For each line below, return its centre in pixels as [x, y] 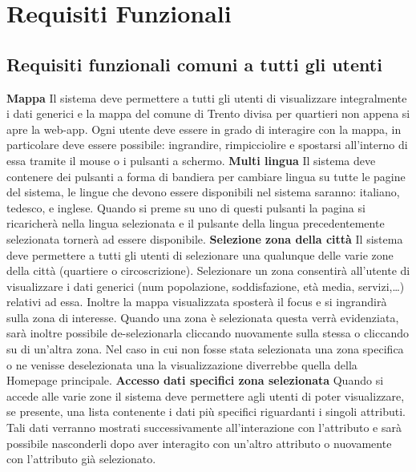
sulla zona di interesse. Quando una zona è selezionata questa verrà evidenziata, [203, 317]
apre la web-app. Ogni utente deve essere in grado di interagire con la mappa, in [204, 129]
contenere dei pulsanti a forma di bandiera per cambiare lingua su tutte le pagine [206, 176]
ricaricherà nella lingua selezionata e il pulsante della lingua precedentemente [196, 223]
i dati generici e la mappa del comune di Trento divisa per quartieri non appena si [208, 113]
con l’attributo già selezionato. [81, 459]
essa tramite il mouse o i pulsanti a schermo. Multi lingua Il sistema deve [191, 160]
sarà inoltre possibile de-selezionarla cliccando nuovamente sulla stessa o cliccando [208, 333]
